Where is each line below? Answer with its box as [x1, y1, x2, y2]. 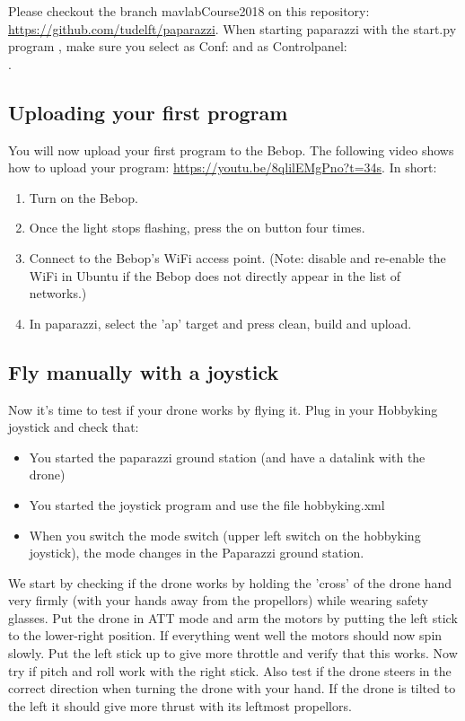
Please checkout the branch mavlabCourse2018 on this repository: [8, 2, 370, 20]
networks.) [29, 284, 87, 303]
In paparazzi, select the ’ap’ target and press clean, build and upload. [29, 313, 412, 332]
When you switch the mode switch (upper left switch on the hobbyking [29, 525, 421, 544]
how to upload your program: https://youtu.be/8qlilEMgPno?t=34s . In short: [8, 158, 437, 177]
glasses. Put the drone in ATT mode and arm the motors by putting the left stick [8, 608, 458, 627]
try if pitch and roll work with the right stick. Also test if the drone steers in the [8, 661, 452, 680]
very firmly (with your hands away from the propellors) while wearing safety [8, 591, 428, 610]
